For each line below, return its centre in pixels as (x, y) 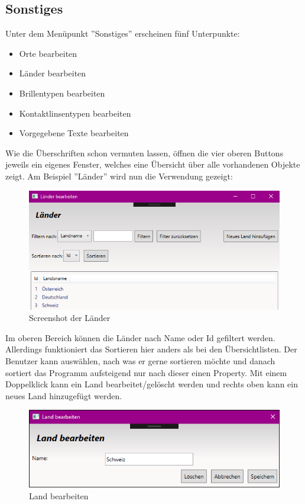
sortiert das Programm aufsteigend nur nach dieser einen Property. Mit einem (146, 372)
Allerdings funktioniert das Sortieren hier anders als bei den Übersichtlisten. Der (151, 349)
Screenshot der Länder (70, 318)
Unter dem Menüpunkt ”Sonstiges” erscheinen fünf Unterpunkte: (123, 33)
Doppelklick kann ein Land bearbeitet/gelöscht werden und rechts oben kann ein (152, 384)
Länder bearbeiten (53, 73)
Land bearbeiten (59, 495)
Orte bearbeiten (48, 53)
